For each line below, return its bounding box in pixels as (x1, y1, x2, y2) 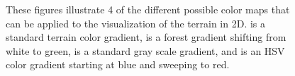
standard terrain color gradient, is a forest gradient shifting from (6, 30, 286, 44)
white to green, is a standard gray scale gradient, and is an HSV (6, 43, 285, 58)
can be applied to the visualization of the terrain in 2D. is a (6, 15, 266, 30)
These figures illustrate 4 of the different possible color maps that (6, 2, 290, 16)
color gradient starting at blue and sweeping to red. (6, 57, 230, 72)
